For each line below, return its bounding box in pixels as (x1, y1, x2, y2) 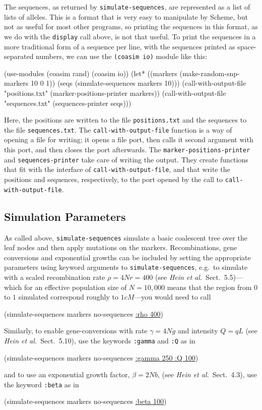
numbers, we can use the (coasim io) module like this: (36, 51, 208, 62)
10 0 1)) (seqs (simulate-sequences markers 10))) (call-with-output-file (31, 78, 246, 88)
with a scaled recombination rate (4, 272, 105, 282)
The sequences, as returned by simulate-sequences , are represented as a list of (4, 2, 250, 12)
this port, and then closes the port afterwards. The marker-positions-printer (4, 144, 250, 155)
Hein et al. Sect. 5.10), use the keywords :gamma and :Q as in (4, 335, 195, 345)
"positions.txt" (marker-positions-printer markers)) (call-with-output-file (4, 87, 226, 98)
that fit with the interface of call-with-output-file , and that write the (4, 164, 230, 174)
